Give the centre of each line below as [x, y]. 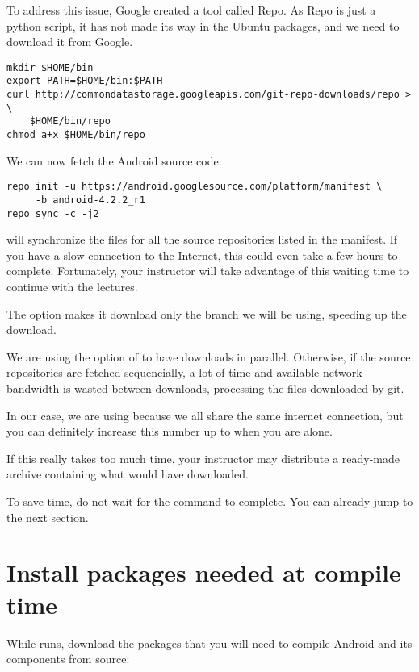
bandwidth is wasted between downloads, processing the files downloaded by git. [205, 388]
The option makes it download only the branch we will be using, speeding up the [207, 313]
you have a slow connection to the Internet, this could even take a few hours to [202, 255]
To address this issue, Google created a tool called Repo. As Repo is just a [191, 10]
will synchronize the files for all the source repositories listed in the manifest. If [202, 239]
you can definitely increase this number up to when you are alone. [170, 431]
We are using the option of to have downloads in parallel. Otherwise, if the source [209, 356]
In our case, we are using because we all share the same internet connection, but [205, 415]
